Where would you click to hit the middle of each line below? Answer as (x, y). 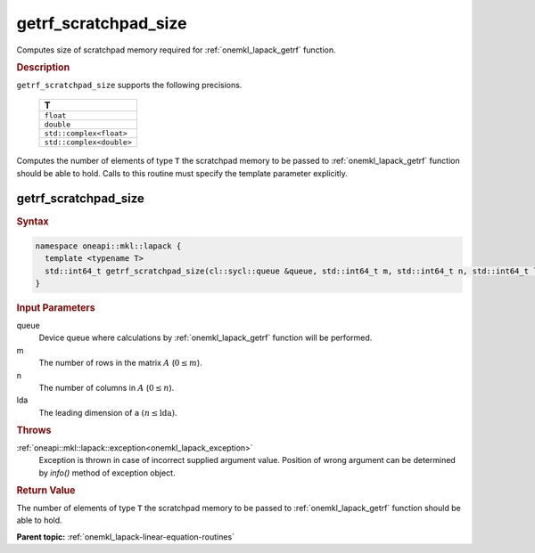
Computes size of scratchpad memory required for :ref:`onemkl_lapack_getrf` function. (176, 50)
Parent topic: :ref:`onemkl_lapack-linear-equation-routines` (126, 537)
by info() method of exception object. (107, 473)
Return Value (46, 491)
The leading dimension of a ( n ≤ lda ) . (108, 412)
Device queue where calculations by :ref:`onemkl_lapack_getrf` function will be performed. (206, 337)
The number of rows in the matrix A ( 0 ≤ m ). (120, 363)
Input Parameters (56, 308)
